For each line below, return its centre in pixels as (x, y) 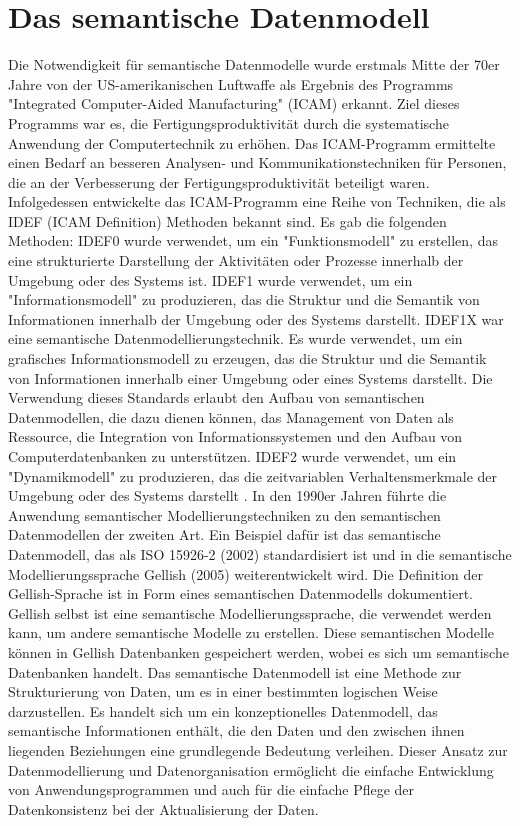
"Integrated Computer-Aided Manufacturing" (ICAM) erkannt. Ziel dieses (234, 103)
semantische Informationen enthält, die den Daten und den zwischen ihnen (236, 730)
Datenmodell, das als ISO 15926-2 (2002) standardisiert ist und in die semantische (260, 553)
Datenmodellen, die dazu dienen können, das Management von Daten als (231, 416)
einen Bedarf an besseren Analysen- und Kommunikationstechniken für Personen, (257, 162)
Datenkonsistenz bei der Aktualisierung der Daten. (163, 808)
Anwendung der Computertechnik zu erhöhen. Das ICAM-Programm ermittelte (252, 142)
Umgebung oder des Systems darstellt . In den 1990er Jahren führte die (227, 495)
